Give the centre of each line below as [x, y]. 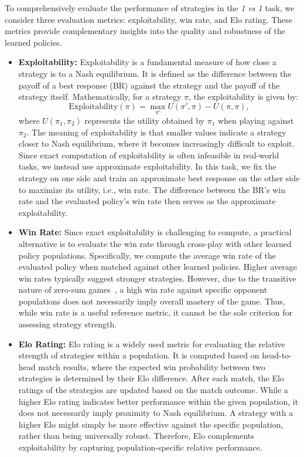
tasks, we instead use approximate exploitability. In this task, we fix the [147, 166]
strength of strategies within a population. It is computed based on [139, 355]
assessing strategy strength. [68, 324]
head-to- [277, 355]
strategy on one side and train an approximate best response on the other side [159, 177]
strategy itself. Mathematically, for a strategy [100, 97]
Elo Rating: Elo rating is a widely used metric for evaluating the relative [152, 343]
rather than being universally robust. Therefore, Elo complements [136, 436]
